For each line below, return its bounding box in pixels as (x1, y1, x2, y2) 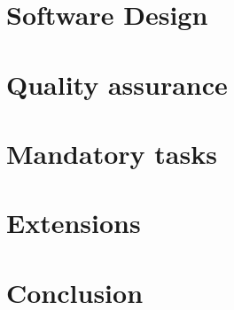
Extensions (6, 205, 141, 241)
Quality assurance (6, 66, 228, 102)
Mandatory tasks (6, 135, 217, 171)
